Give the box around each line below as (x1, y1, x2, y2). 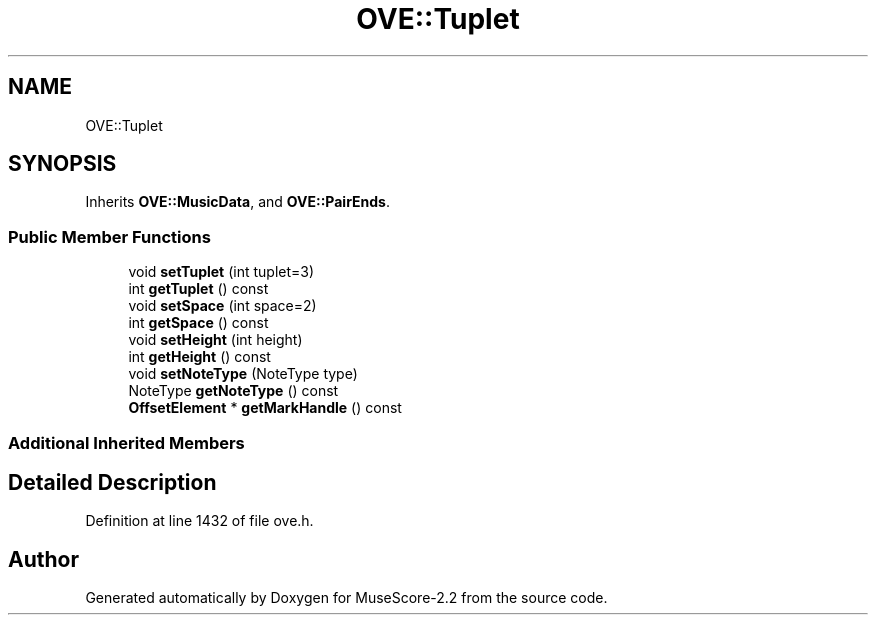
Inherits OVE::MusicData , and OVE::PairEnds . (85, 193, 390, 211)
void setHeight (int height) (128, 331, 303, 349)
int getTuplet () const (128, 280, 269, 298)
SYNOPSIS (8, 151, 117, 177)
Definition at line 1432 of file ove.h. (85, 512, 314, 530)
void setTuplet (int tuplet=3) (128, 263, 315, 281)
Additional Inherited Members (8, 432, 245, 453)
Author (8, 546, 79, 572)
